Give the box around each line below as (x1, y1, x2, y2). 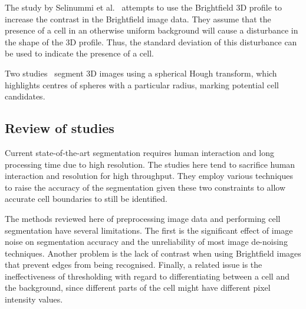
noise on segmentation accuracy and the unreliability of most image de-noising (5, 235, 288, 248)
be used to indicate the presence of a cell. (5, 47, 154, 59)
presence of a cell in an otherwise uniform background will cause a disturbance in (5, 24, 298, 36)
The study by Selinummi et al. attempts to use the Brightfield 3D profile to (5, 1, 282, 13)
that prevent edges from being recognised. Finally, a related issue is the (5, 258, 262, 271)
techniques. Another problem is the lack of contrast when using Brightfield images (5, 247, 301, 259)
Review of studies (5, 119, 114, 137)
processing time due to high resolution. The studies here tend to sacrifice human (5, 158, 295, 170)
